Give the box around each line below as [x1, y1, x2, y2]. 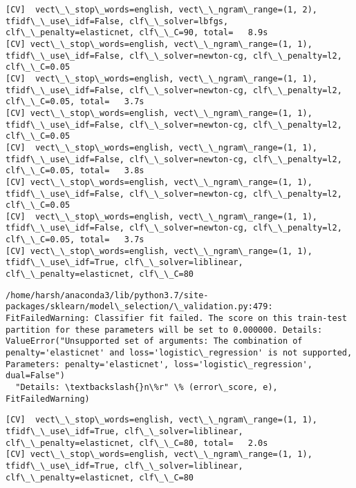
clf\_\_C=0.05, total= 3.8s [6, 166, 144, 176]
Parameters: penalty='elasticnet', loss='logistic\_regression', [6, 359, 312, 369]
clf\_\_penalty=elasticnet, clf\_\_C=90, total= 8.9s [6, 28, 268, 38]
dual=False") [6, 371, 65, 381]
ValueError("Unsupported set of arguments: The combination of [6, 336, 303, 347]
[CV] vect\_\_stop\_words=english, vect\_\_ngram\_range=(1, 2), [6, 5, 318, 14]
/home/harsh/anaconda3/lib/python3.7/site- [6, 290, 209, 300]
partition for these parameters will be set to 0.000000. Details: [6, 324, 323, 335]
